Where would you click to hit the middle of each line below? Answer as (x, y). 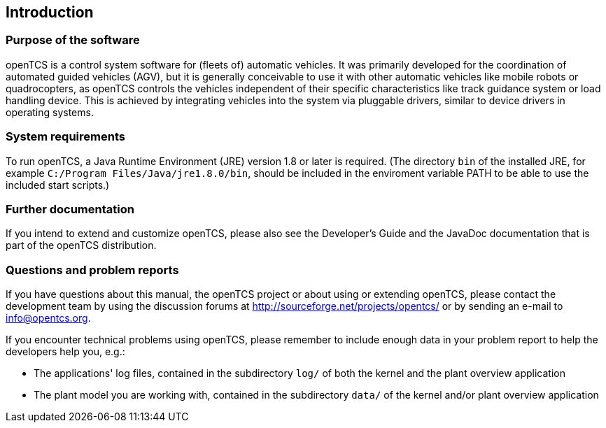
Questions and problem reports (92, 270)
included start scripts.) (58, 185)
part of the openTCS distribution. (81, 245)
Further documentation (70, 209)
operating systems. (50, 112)
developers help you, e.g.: (65, 352)
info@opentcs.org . (48, 318)
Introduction (50, 12)
